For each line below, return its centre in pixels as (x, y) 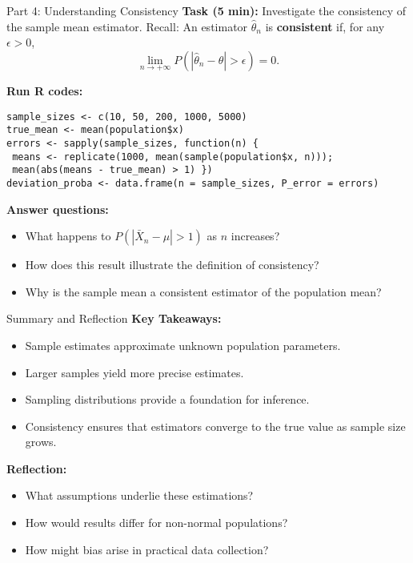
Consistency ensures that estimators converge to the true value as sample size (215, 426)
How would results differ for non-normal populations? (156, 523)
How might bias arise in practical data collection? (147, 549)
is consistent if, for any (325, 26)
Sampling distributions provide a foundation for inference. (167, 399)
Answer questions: (58, 209)
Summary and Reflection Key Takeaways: (114, 318)
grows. (41, 442)
